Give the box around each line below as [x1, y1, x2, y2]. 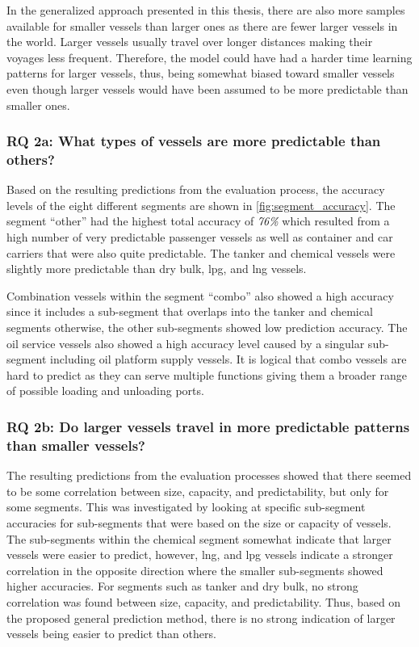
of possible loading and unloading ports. [6, 382, 204, 399]
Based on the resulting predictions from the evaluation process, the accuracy [6, 181, 385, 198]
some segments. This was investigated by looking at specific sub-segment [6, 498, 366, 515]
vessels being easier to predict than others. [6, 625, 216, 642]
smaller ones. [6, 96, 70, 113]
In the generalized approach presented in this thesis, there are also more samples [6, 2, 405, 18]
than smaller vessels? [6, 435, 145, 455]
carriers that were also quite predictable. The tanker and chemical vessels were [6, 244, 396, 261]
